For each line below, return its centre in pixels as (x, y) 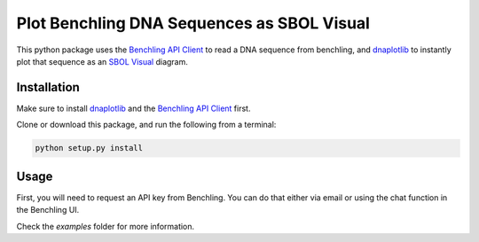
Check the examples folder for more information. (106, 226)
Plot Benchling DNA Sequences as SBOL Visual (193, 23)
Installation (48, 87)
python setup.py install (89, 148)
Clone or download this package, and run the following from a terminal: (146, 125)
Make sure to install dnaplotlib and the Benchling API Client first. (133, 108)
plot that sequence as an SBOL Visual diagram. (102, 61)
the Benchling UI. (48, 210)
